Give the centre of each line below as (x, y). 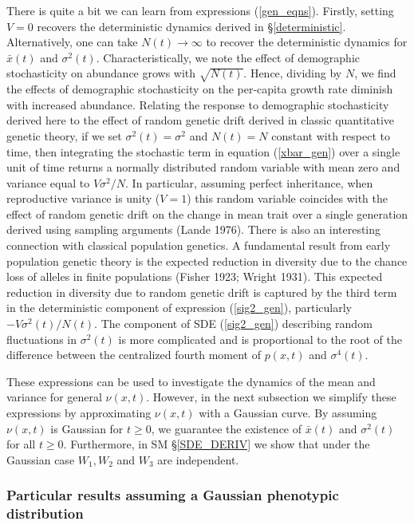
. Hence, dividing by (293, 73)
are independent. (198, 459)
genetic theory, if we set (64, 135)
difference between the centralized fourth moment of (134, 355)
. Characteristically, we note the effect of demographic (228, 57)
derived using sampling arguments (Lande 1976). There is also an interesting (194, 229)
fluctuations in (41, 339)
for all (21, 444)
